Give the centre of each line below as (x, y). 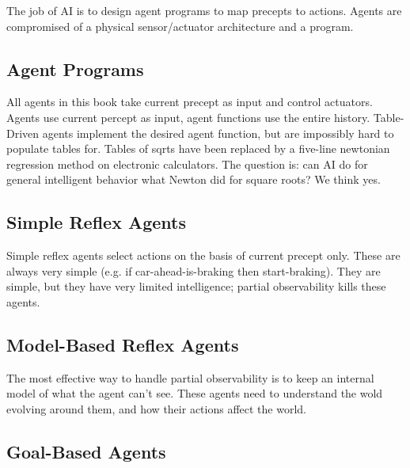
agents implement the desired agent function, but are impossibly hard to (218, 133)
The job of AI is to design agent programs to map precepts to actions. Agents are (204, 10)
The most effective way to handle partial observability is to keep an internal (190, 377)
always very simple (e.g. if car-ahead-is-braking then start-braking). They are (194, 270)
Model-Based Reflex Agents (123, 344)
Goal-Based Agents (86, 451)
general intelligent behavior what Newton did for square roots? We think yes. (194, 179)
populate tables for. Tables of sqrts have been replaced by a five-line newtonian (198, 148)
